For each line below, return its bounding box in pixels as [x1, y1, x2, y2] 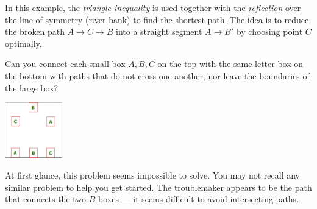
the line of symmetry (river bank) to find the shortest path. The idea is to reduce [5, 13, 309, 26]
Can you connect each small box [5, 57, 126, 70]
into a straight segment [116, 25, 202, 38]
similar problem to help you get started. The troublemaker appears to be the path [5, 180, 312, 193]
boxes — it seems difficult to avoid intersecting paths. [98, 193, 299, 205]
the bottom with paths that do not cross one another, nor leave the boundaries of [5, 69, 310, 82]
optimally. [5, 37, 42, 49]
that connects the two [5, 193, 87, 205]
